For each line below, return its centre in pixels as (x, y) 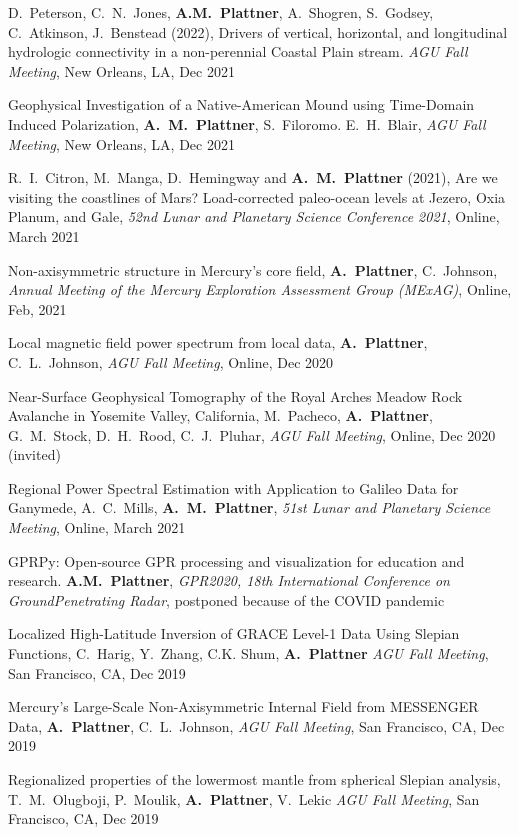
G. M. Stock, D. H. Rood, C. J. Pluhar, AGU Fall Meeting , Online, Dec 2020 (252, 434)
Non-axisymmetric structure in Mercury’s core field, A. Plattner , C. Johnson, (253, 269)
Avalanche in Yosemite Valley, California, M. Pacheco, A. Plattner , (220, 415)
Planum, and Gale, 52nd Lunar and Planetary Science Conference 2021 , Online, (254, 216)
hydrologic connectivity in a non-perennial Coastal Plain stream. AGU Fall (238, 51)
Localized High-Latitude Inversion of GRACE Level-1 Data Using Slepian (234, 633)
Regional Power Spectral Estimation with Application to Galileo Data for (233, 487)
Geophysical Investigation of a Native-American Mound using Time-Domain (241, 104)
